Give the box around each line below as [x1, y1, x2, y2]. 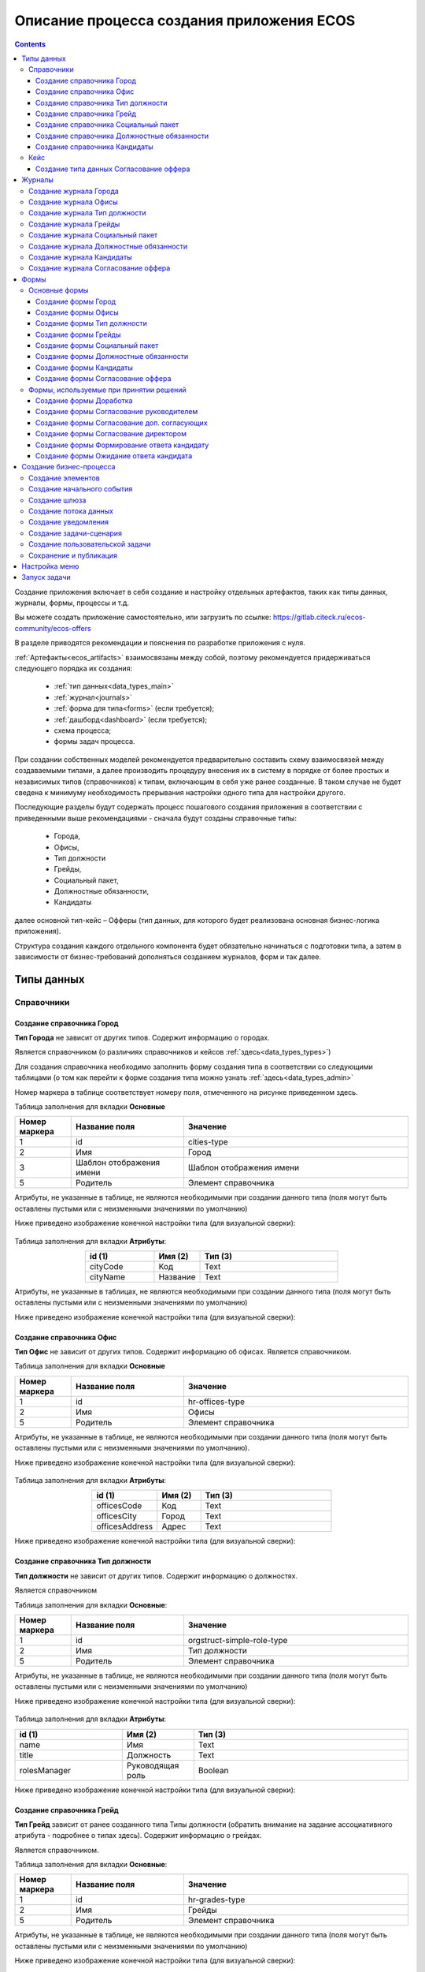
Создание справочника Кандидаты [35, 142, 153, 151]
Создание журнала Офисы [28, 197, 118, 207]
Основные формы [28, 286, 89, 295]
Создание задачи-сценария [28, 528, 122, 538]
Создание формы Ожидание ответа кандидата [35, 451, 193, 461]
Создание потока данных [28, 506, 114, 516]
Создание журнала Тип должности [28, 208, 146, 218]
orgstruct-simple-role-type [187, 1634, 288, 1645]
